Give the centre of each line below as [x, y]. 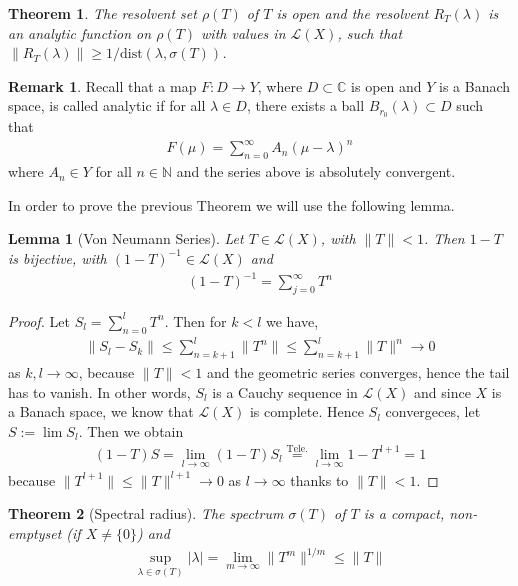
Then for [200, 320]
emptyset [35, 533]
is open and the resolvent [352, 13]
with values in [243, 32]
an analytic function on [80, 32]
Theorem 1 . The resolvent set [102, 13]
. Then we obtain [131, 430]
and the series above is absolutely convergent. [316, 171]
